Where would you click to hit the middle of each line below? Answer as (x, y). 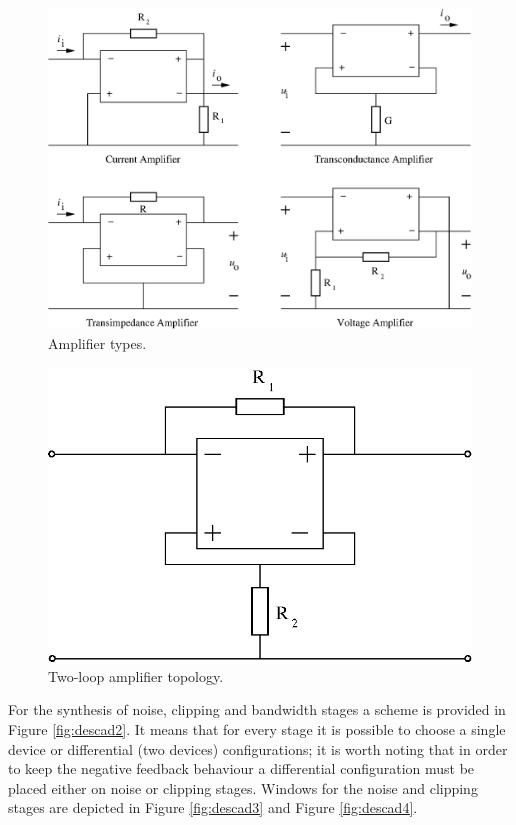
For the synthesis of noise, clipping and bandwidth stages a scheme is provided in (257, 709)
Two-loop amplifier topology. (136, 675)
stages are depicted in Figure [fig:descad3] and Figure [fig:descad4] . (213, 807)
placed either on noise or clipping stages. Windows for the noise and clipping (243, 787)
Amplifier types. (97, 342)
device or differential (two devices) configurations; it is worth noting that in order (258, 748)
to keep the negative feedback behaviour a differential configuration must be (241, 768)
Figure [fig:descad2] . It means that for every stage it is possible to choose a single (257, 728)
